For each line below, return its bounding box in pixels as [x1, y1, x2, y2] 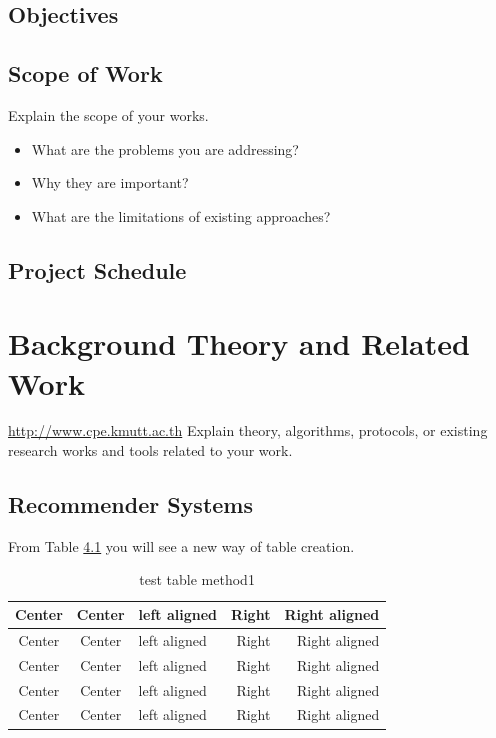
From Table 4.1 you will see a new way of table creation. [8, 535, 355, 556]
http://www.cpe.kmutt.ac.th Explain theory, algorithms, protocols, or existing [8, 420, 488, 441]
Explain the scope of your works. [8, 104, 209, 125]
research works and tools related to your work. [8, 440, 293, 461]
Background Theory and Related [8, 323, 470, 364]
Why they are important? [31, 172, 189, 193]
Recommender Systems [8, 489, 254, 520]
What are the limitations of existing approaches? [31, 205, 331, 226]
